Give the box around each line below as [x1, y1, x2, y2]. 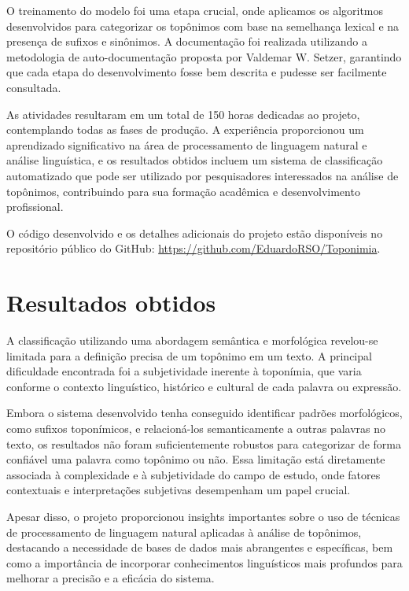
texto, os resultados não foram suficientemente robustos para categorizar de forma [6, 435, 401, 452]
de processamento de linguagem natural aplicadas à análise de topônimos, [6, 523, 362, 540]
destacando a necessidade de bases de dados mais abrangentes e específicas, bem [6, 539, 393, 556]
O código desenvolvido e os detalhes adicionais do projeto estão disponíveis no [6, 224, 383, 241]
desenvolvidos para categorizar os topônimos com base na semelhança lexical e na [6, 17, 400, 34]
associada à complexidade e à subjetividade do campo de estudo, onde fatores [6, 466, 381, 482]
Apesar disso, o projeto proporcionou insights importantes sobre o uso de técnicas [6, 508, 400, 524]
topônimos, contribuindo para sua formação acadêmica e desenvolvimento [6, 183, 360, 199]
